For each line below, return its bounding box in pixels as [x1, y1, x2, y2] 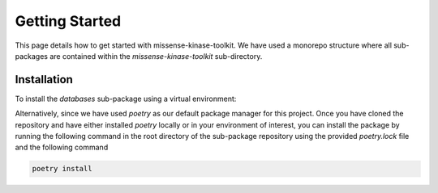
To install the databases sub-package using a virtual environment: [15, 94, 237, 103]
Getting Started [15, 12, 122, 30]
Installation [15, 73, 73, 86]
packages [15, 51, 49, 61]
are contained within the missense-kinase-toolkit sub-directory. [49, 51, 263, 61]
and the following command [15, 142, 109, 153]
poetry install [32, 164, 92, 174]
